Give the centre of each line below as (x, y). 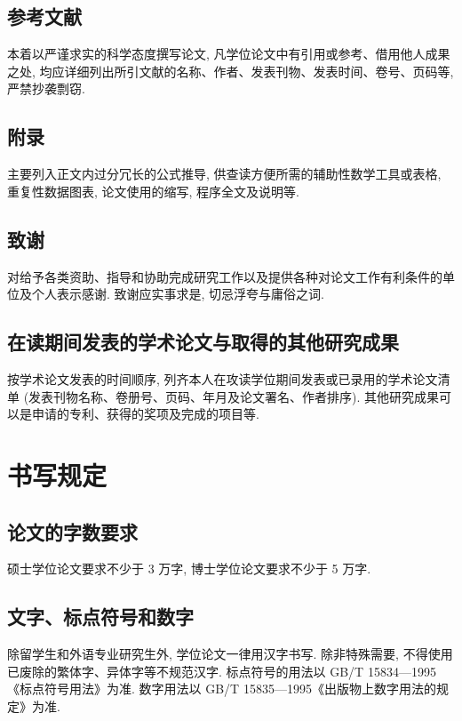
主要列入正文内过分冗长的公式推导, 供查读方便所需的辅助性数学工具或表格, (224, 174)
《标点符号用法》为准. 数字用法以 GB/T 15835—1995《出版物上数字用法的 (222, 689)
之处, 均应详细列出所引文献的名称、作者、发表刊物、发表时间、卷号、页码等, (231, 71)
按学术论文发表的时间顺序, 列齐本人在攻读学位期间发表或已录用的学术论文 (223, 378)
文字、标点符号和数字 (100, 617)
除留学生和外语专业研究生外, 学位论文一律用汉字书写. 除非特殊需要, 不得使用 (230, 654)
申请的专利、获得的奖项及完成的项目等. (145, 414)
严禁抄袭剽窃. (46, 88)
